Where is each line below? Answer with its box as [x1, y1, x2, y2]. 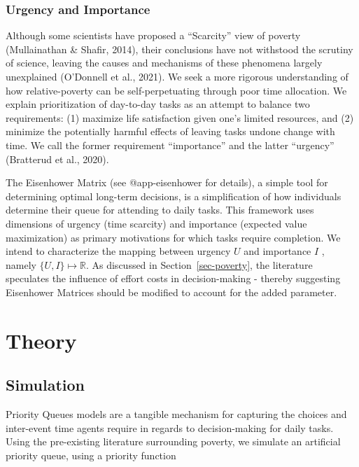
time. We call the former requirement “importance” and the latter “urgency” [6, 137, 335, 152]
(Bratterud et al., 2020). [6, 151, 109, 166]
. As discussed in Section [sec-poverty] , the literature [85, 257, 313, 272]
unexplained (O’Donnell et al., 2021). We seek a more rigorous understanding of [6, 69, 349, 83]
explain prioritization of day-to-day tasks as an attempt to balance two [6, 97, 310, 111]
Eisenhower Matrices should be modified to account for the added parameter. [6, 284, 337, 299]
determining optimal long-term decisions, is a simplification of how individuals [6, 188, 342, 203]
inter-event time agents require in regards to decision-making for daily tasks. [6, 420, 334, 435]
